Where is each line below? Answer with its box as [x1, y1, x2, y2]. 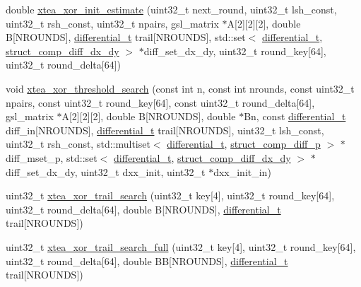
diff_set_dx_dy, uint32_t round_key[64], [143, 43, 326, 58]
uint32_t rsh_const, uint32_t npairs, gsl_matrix [6, 16, 219, 30]
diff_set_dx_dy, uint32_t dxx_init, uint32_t [6, 164, 206, 179]
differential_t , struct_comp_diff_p [167, 136, 321, 151]
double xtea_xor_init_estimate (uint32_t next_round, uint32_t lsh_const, [6, 2, 337, 16]
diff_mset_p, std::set [6, 150, 97, 165]
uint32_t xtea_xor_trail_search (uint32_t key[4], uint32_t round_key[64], [6, 188, 335, 203]
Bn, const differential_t [244, 109, 346, 124]
